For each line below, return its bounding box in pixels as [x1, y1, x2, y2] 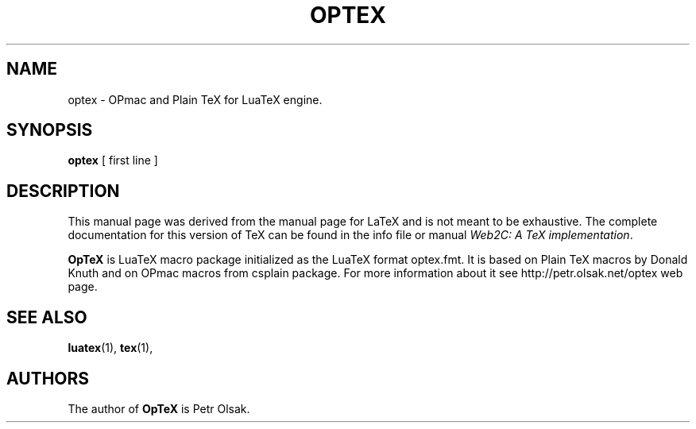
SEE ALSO [6, 307, 87, 327]
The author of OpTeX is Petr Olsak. [68, 401, 250, 415]
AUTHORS [6, 368, 90, 388]
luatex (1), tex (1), [68, 341, 153, 355]
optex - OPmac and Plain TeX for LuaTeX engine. [68, 92, 323, 106]
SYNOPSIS [6, 120, 93, 141]
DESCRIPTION [6, 180, 120, 201]
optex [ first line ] [68, 153, 158, 168]
